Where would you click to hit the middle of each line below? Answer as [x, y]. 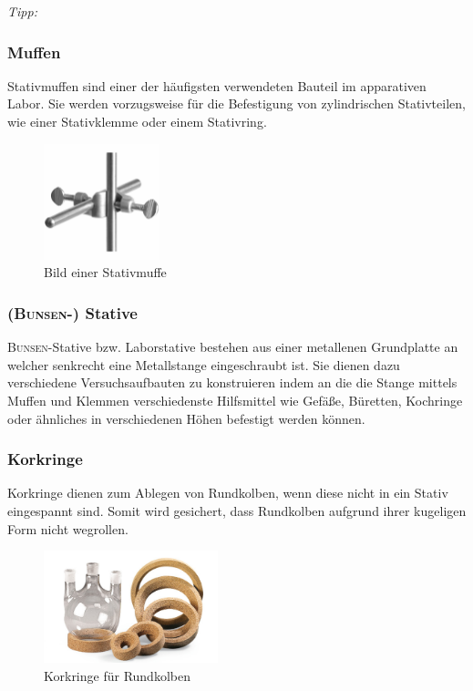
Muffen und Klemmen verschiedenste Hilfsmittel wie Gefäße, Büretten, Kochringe [235, 400]
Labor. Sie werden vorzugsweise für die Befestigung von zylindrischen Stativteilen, [236, 103]
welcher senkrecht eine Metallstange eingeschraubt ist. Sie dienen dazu [204, 364]
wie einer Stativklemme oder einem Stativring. [137, 121]
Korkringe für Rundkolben [117, 676]
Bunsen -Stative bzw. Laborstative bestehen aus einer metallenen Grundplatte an [233, 347]
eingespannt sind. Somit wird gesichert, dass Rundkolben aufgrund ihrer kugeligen [237, 510]
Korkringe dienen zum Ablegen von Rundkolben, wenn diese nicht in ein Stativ [228, 493]
